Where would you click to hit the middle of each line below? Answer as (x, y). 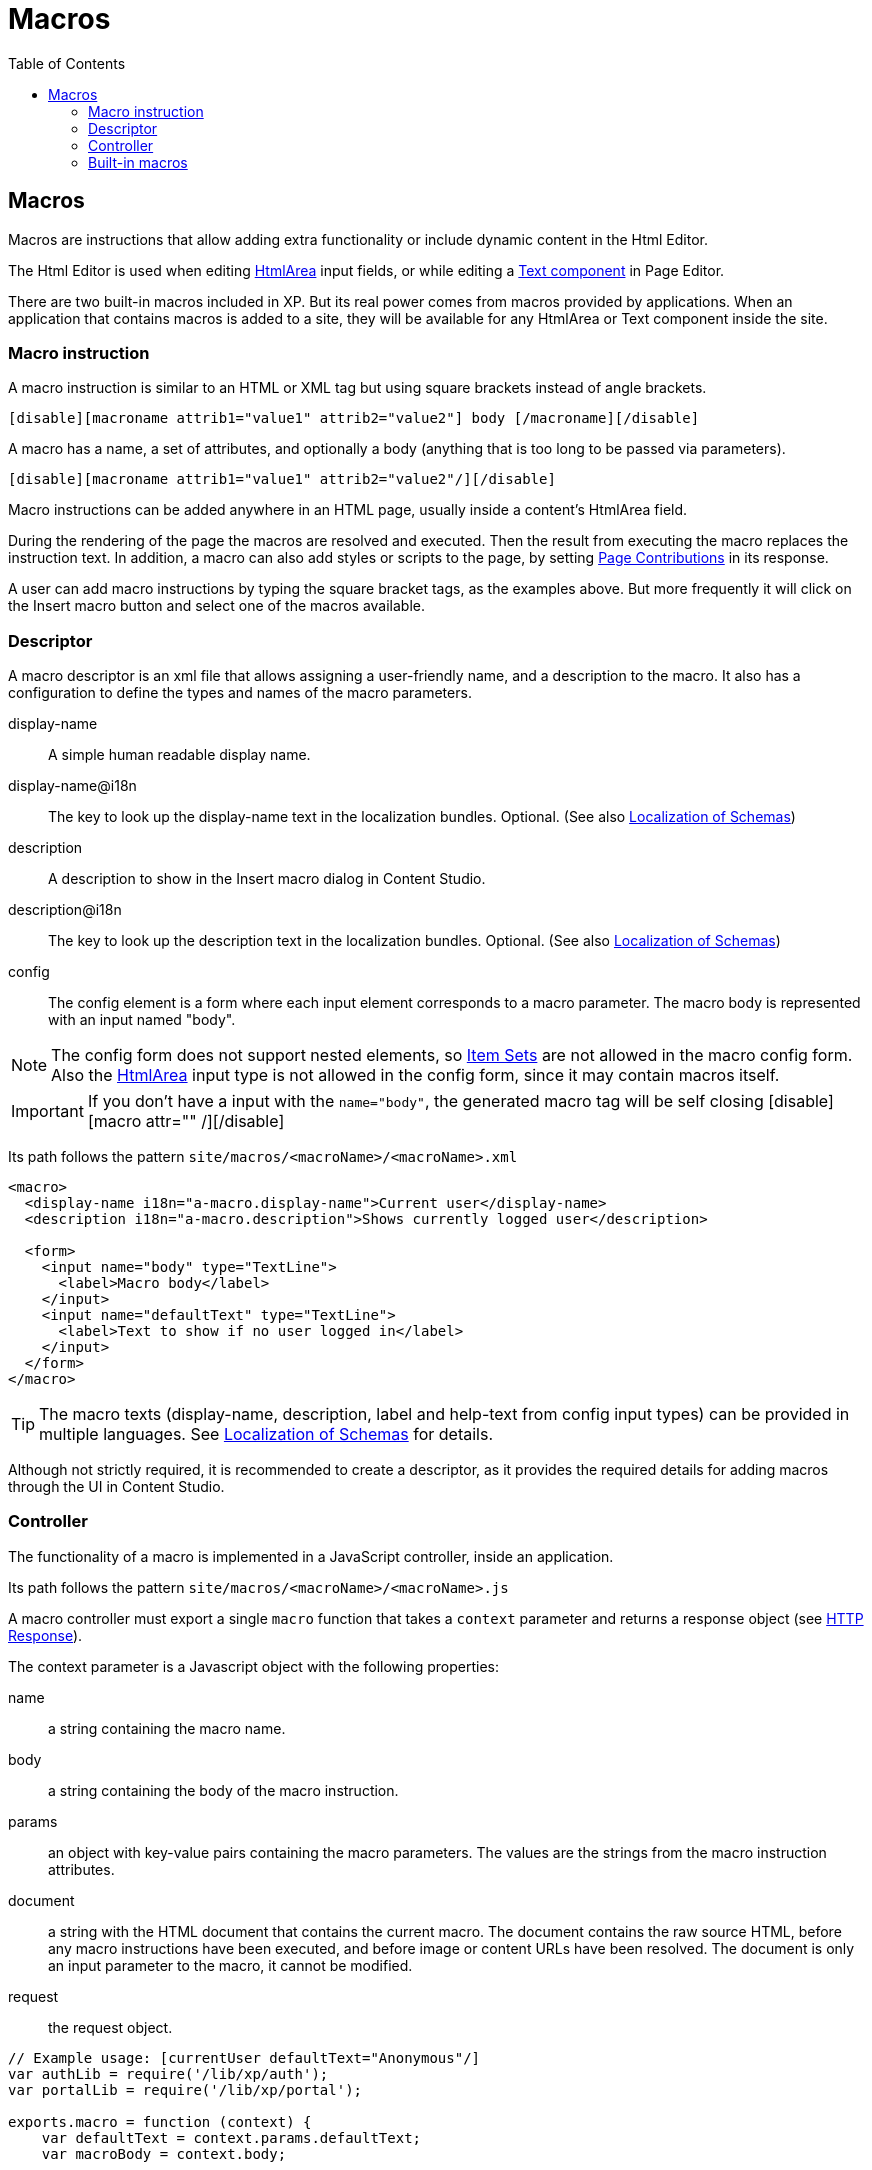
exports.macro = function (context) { (160, 2121)
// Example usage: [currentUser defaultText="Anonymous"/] (244, 2057)
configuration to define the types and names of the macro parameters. (240, 693)
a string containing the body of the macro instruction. (223, 1790)
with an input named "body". (142, 1020)
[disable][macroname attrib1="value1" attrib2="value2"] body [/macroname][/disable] (354, 418)
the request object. (110, 2027)
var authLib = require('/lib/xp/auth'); (168, 2073)
